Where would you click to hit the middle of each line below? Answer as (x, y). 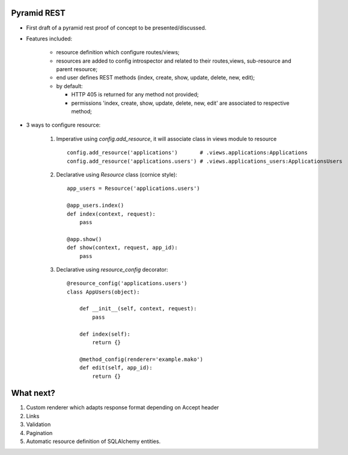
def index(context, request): (111, 214)
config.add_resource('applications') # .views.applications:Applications (187, 153)
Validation (38, 424)
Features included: (49, 39)
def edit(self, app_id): (116, 368)
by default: (70, 86)
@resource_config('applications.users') (127, 284)
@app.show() (84, 239)
